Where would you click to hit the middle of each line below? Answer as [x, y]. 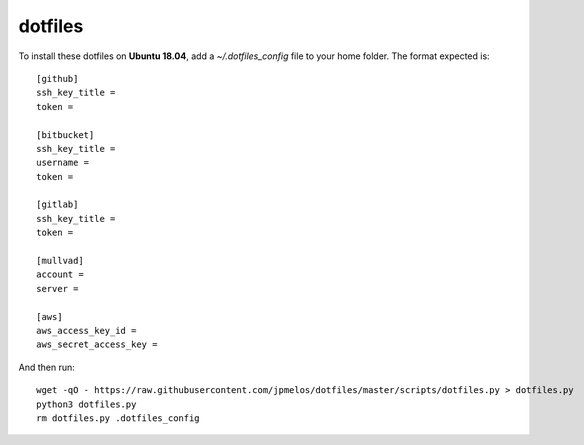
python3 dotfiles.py [86, 404]
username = [63, 163]
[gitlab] [57, 204]
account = [60, 274]
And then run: [46, 367]
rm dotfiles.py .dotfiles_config [118, 418]
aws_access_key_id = [86, 330]
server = [57, 288]
